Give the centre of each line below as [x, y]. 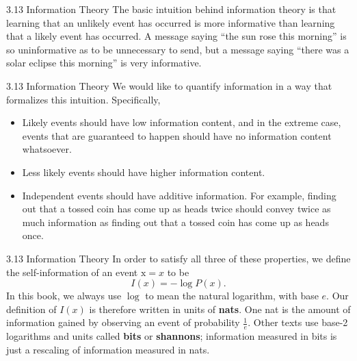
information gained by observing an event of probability [123, 322]
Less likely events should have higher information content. [144, 172]
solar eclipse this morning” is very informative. [104, 63]
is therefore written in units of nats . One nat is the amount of [220, 309]
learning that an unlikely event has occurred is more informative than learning [171, 22]
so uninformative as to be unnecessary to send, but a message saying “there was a [178, 49]
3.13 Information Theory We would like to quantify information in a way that [169, 85]
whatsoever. [47, 149]
